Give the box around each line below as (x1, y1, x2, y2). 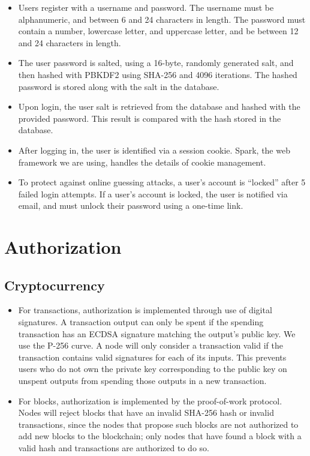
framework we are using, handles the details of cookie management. (18, 155, 266, 168)
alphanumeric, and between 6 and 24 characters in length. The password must (18, 13, 306, 25)
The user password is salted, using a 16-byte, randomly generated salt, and (18, 56, 294, 69)
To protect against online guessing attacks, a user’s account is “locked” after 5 (18, 176, 306, 188)
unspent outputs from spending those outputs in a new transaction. (18, 374, 267, 387)
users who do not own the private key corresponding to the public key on (18, 362, 287, 375)
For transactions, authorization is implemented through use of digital (18, 304, 272, 316)
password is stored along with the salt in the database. (18, 80, 219, 92)
